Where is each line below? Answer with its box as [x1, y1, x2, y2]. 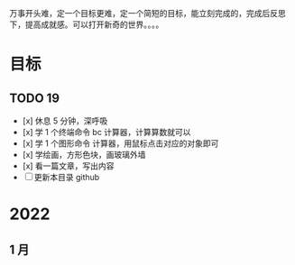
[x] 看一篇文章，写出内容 [22, 160, 115, 171]
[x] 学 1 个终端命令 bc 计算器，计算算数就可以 [22, 127, 191, 137]
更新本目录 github [33, 172, 100, 182]
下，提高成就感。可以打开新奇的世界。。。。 [9, 19, 164, 30]
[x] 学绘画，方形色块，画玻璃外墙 [22, 150, 146, 160]
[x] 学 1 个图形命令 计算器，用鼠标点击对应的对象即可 [22, 138, 219, 149]
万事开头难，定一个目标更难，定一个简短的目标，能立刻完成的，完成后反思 [9, 8, 286, 18]
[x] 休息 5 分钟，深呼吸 [22, 115, 108, 126]
